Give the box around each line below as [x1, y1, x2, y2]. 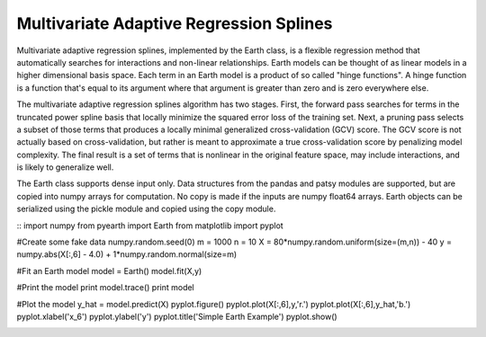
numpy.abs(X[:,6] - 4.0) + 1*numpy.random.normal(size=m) [16, 249, 238, 260]
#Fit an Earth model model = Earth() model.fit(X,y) [16, 265, 202, 276]
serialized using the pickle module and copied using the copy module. [16, 203, 276, 215]
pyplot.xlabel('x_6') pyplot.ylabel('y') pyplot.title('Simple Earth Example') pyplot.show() [16, 311, 337, 322]
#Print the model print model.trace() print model [16, 282, 195, 293]
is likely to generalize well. [16, 162, 114, 173]
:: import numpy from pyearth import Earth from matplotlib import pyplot [16, 220, 283, 231]
